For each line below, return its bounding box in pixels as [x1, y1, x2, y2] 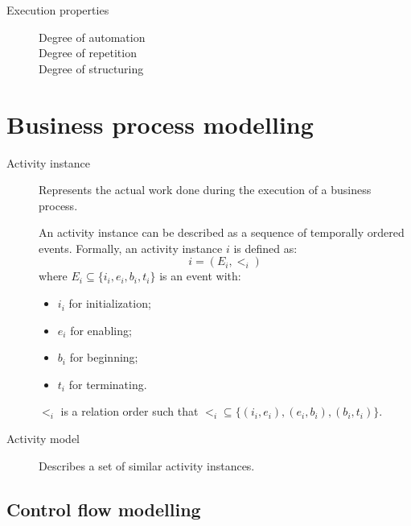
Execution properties [6, 2, 109, 18]
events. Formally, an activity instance [39, 239, 223, 256]
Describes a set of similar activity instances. [39, 457, 255, 474]
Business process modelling [6, 107, 314, 140]
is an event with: [159, 267, 241, 284]
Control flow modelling [6, 496, 201, 521]
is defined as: [233, 239, 298, 256]
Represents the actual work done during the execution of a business [39, 181, 372, 198]
